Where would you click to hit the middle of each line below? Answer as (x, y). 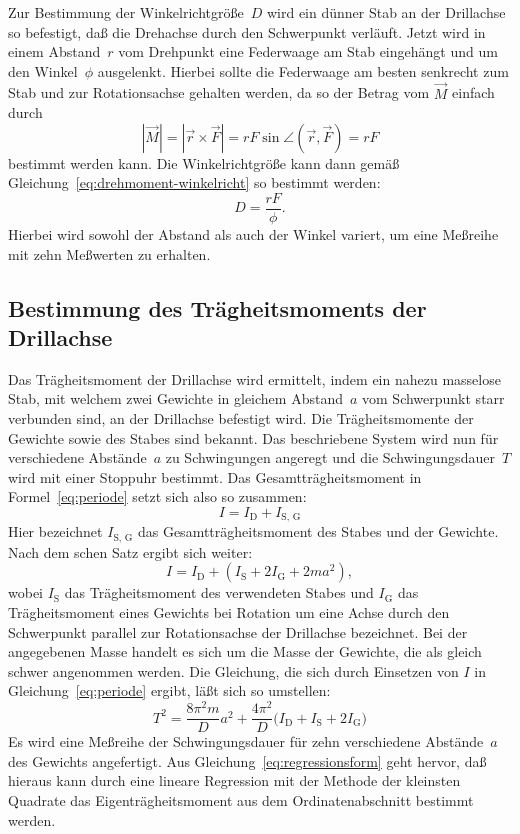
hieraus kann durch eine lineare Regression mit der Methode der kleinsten (234, 780)
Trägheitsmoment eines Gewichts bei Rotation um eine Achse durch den (229, 612)
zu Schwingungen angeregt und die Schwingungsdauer (330, 457)
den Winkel (43, 70)
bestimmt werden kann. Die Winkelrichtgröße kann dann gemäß (204, 162)
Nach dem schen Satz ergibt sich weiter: (130, 551)
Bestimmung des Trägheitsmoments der (217, 307)
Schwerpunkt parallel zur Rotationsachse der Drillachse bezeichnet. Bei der (238, 631)
